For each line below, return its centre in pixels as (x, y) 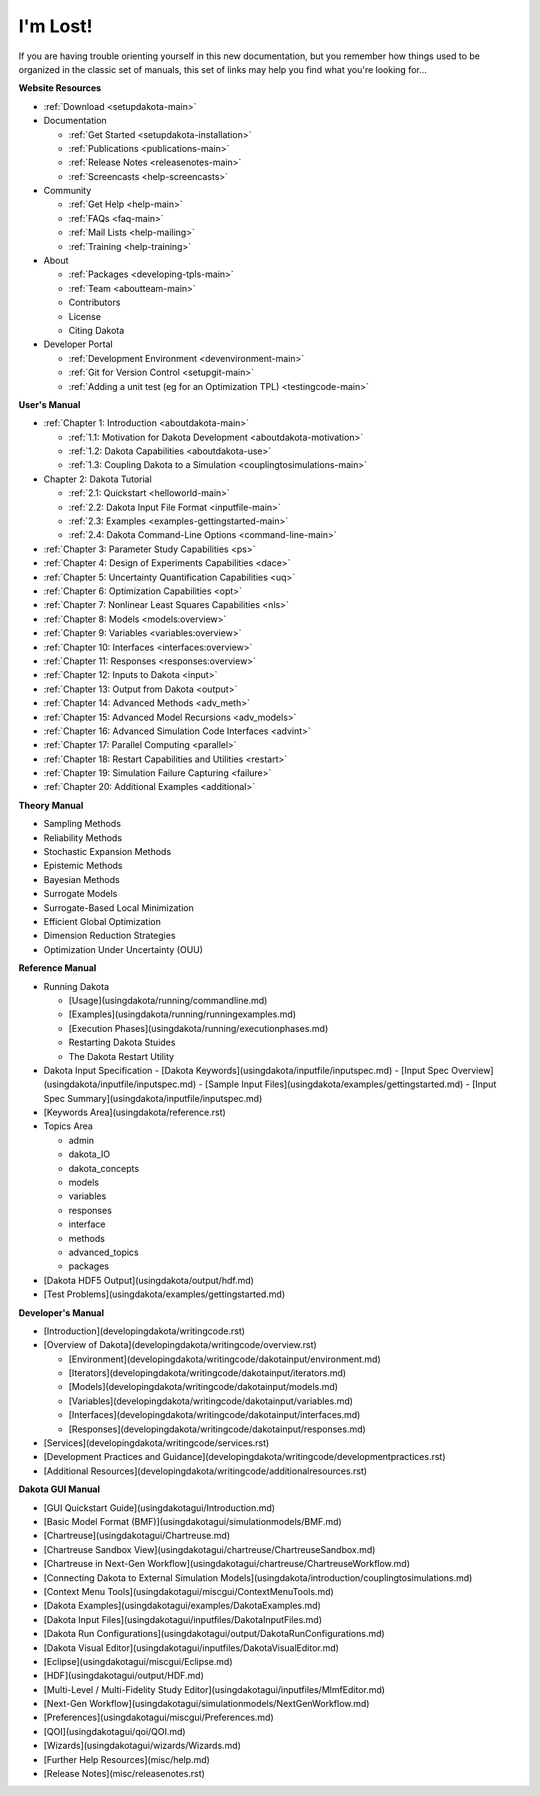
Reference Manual (57, 968)
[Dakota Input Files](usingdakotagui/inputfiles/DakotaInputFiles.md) (182, 1619)
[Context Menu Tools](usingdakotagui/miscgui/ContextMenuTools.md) (188, 1591)
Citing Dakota (96, 330)
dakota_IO (89, 1154)
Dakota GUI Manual (59, 1489)
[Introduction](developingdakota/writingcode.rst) (144, 1331)
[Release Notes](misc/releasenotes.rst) (124, 1774)
